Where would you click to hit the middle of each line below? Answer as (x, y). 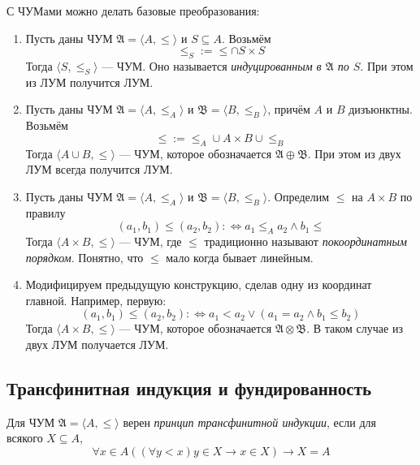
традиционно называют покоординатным (305, 241)
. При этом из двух (354, 153)
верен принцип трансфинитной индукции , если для (250, 422)
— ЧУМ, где (150, 241)
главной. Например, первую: (96, 300)
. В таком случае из (355, 328)
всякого (25, 438)
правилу (45, 212)
